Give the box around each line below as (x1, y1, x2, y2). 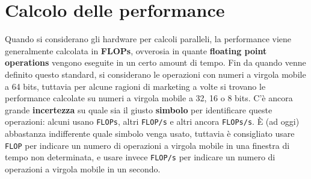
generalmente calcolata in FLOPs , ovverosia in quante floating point (5, 44, 267, 57)
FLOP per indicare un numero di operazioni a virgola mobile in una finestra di (5, 139, 290, 151)
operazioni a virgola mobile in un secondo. (5, 162, 161, 175)
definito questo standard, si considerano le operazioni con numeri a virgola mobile (5, 68, 306, 80)
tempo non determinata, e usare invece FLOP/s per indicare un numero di (5, 151, 276, 163)
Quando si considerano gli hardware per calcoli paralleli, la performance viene (5, 33, 292, 45)
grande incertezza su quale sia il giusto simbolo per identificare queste (5, 103, 273, 116)
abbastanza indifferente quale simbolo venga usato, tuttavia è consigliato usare (5, 127, 295, 139)
